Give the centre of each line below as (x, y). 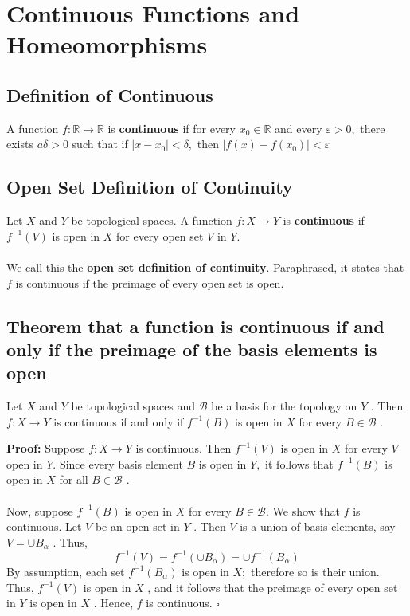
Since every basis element (121, 463)
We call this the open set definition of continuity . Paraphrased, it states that (205, 267)
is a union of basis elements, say (318, 526)
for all (74, 479)
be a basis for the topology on (284, 406)
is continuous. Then (184, 448)
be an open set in (137, 526)
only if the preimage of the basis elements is (192, 349)
